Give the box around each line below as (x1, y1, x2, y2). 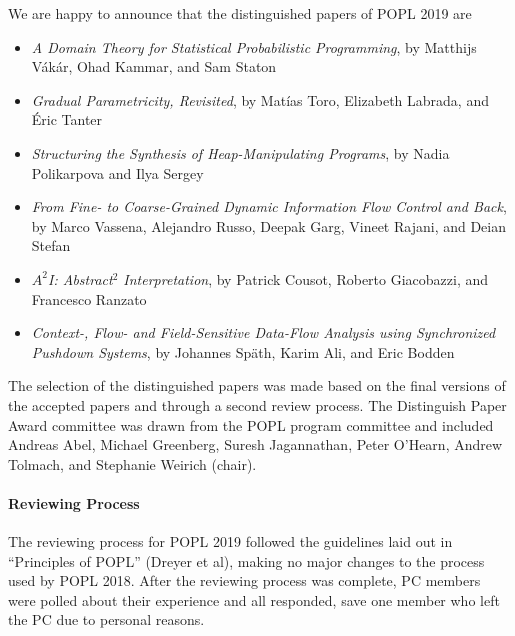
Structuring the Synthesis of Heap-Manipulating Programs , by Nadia (31, 142, 450, 163)
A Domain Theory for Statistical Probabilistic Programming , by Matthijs (31, 36, 477, 57)
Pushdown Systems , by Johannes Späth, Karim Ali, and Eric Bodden (31, 341, 455, 362)
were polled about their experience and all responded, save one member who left (8, 589, 500, 610)
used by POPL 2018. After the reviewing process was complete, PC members (8, 570, 481, 591)
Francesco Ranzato (31, 288, 147, 309)
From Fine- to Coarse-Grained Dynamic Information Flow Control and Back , (31, 196, 507, 217)
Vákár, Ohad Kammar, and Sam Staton (31, 56, 277, 77)
